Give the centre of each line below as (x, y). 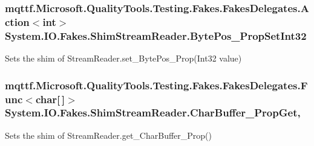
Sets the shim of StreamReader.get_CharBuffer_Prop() (108, 135)
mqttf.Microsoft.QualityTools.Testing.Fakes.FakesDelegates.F (156, 85)
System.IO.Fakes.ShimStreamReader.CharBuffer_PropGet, (153, 113)
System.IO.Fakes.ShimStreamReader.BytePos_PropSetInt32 (156, 35)
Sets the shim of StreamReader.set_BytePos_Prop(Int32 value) (123, 58)
